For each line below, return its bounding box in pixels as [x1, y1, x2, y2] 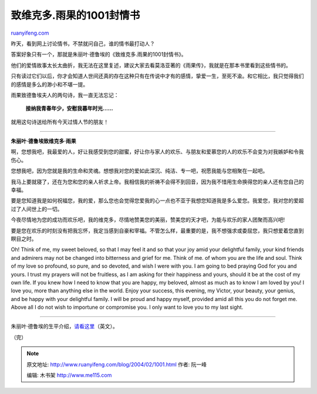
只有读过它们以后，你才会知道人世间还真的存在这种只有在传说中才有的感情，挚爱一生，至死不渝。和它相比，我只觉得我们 [11, 72, 304, 79]
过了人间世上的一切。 [11, 205, 63, 212]
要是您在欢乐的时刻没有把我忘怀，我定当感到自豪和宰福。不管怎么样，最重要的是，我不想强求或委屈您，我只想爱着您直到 [11, 227, 304, 234]
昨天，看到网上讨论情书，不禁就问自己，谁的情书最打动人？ [11, 40, 155, 47]
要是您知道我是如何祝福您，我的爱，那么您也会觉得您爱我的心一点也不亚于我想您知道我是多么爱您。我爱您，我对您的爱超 [11, 197, 304, 204]
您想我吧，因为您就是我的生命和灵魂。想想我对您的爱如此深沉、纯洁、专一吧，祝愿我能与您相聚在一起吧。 [11, 168, 268, 175]
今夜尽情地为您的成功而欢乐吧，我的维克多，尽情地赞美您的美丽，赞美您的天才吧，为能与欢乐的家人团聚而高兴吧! [11, 216, 285, 223]
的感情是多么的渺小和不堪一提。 [11, 81, 88, 88]
